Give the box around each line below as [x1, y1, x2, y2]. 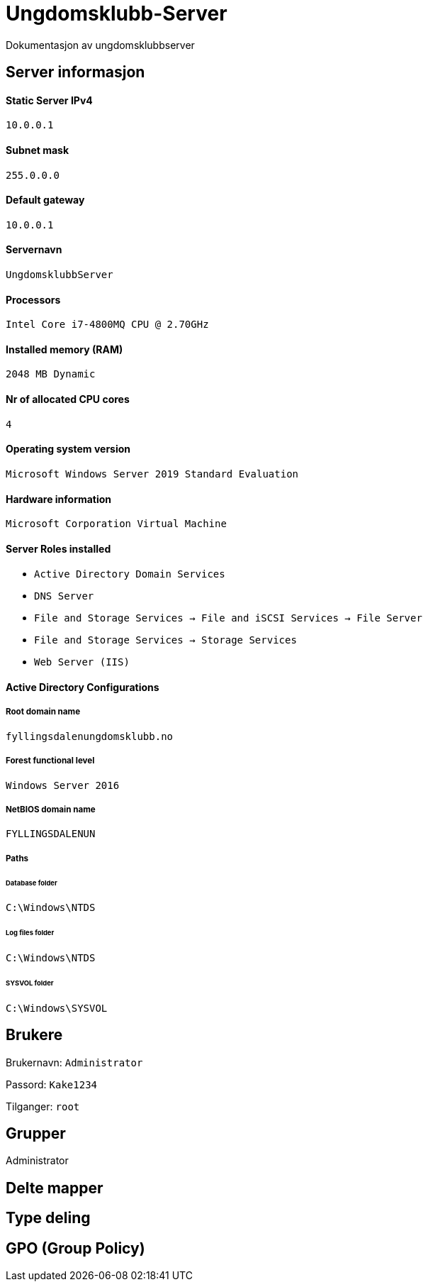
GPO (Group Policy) [6, 1239, 145, 1257]
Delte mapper [6, 1178, 103, 1197]
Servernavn [6, 243, 62, 256]
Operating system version [6, 443, 131, 455]
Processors [6, 293, 61, 306]
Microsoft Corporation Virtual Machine [6, 518, 227, 530]
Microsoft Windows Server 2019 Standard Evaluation [6, 468, 299, 480]
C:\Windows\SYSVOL [6, 1002, 108, 1014]
